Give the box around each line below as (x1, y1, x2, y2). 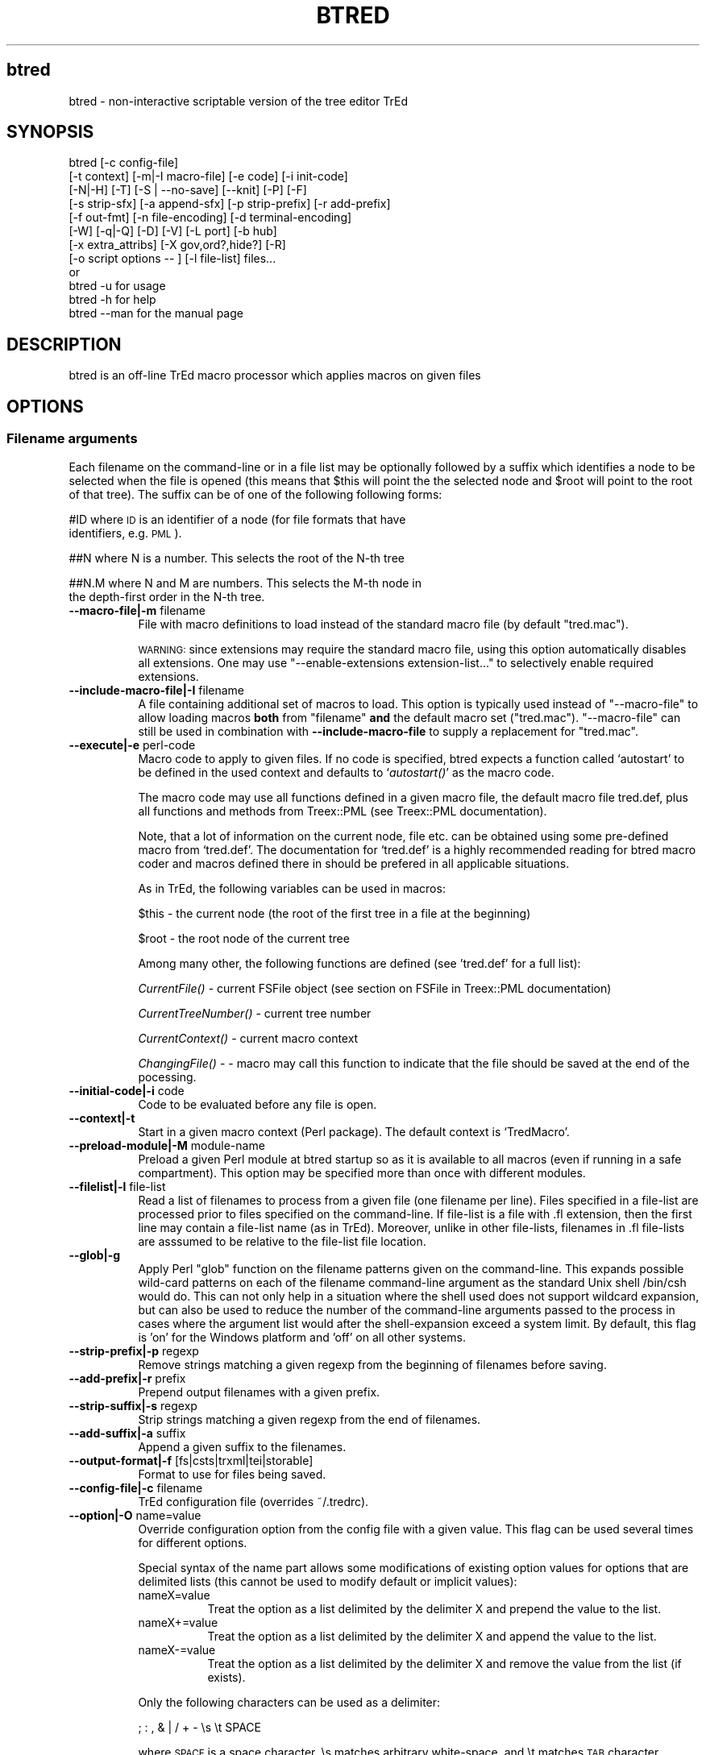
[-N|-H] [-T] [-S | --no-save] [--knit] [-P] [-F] (69, 183, 307, 197)
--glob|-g (69, 1247, 121, 1262)
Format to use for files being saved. (138, 1467, 326, 1481)
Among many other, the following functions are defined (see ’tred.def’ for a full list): (138, 956, 581, 970)
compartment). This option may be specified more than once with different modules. (138, 1165, 586, 1180)
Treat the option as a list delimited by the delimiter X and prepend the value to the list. (207, 1601, 662, 1616)
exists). (207, 1670, 246, 1684)
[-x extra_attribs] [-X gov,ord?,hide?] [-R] (69, 238, 286, 252)
